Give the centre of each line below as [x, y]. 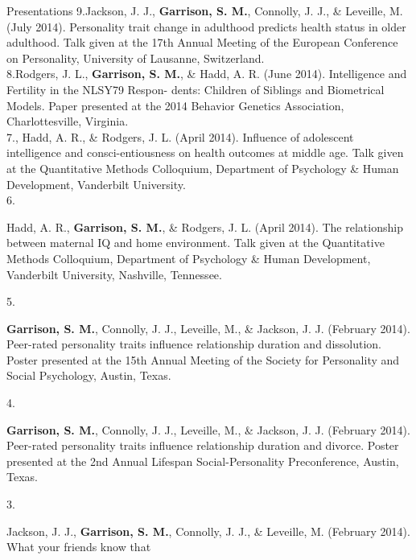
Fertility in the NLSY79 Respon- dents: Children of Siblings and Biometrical [196, 89]
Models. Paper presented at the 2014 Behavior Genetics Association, [175, 105]
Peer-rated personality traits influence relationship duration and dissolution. [194, 344]
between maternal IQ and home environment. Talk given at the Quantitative [196, 243]
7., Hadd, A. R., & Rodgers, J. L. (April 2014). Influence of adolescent [180, 136]
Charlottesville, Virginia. [68, 121]
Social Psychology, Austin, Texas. [89, 375]
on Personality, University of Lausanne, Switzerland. [136, 58]
